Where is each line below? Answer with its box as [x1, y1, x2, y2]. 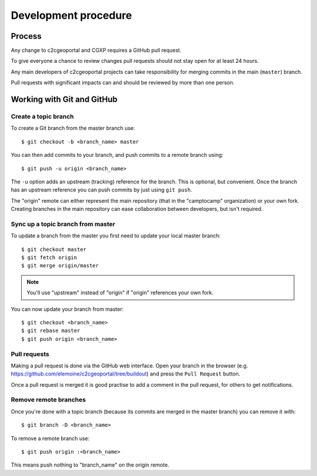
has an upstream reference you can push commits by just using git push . [11, 186, 193, 193]
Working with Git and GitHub [11, 95, 117, 105]
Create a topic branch [11, 112, 74, 120]
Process [11, 31, 42, 41]
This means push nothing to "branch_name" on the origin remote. [11, 461, 170, 468]
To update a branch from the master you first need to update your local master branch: [11, 232, 221, 239]
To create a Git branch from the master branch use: [11, 125, 135, 132]
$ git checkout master [21, 246, 87, 253]
